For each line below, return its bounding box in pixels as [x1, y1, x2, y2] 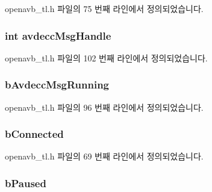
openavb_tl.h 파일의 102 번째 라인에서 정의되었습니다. [5, 51, 208, 64]
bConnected [5, 126, 64, 141]
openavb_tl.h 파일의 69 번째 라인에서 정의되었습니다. [5, 150, 204, 163]
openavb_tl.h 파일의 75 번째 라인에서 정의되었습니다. [5, 2, 204, 14]
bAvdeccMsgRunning [5, 77, 110, 92]
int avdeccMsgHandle [5, 28, 111, 43]
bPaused [5, 175, 46, 190]
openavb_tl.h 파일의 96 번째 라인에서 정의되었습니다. [5, 101, 204, 113]
